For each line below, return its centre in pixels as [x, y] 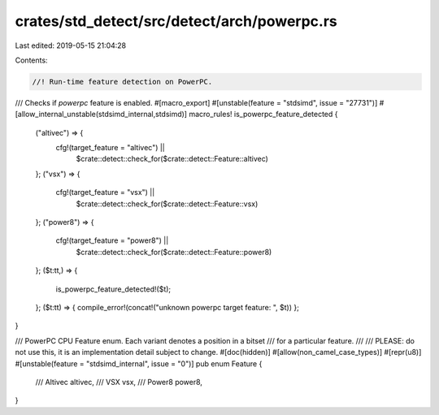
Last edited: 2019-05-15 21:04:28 [71, 45]
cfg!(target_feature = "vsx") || [105, 192]
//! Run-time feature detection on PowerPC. [122, 82]
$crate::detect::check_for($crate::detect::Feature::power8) [174, 252]
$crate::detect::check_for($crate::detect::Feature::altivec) [172, 159]
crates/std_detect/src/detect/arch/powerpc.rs [176, 21]
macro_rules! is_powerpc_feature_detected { [263, 115]
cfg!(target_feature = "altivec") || [111, 148]
